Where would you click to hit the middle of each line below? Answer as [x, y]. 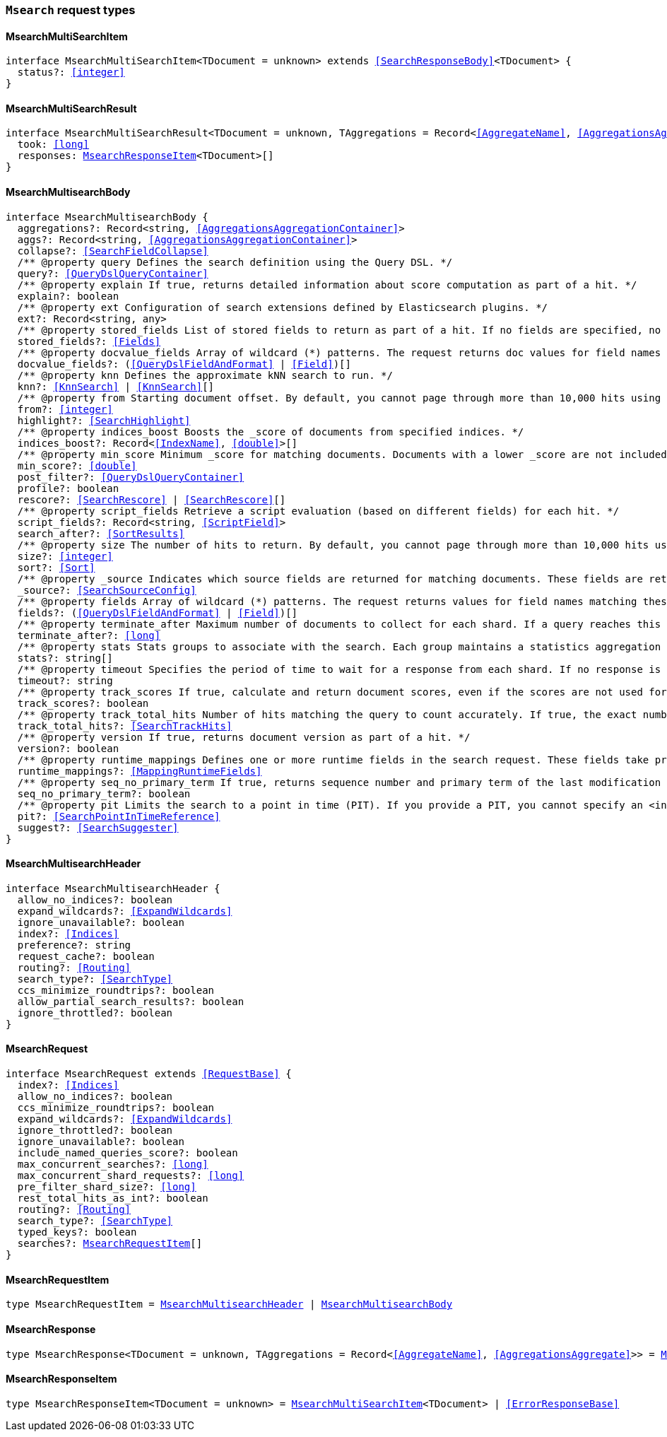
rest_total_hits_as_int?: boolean [113, 1198]
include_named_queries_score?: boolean [128, 1153]
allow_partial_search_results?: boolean [131, 1001]
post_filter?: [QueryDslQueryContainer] [131, 477]
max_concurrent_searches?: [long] [113, 1165]
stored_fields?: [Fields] [89, 341]
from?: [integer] [65, 409]
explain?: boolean [68, 296]
